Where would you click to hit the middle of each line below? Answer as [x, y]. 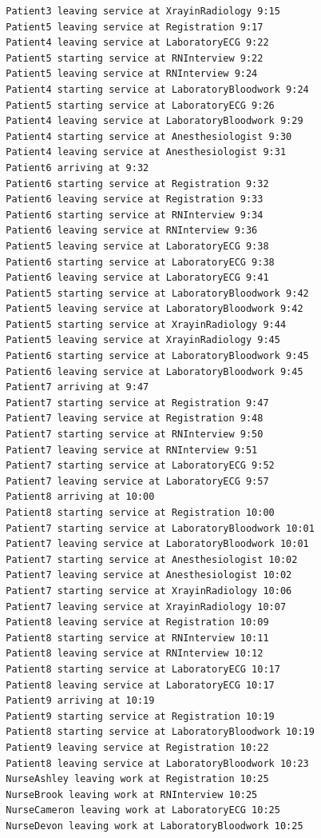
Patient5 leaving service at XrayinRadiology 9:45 [143, 340]
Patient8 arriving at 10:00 [80, 497]
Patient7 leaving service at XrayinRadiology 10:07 [146, 607]
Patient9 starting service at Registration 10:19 [140, 716]
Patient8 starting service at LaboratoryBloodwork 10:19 [160, 732]
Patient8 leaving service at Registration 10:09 [137, 623]
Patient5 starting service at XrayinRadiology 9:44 [146, 324]
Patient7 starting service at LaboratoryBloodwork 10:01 [160, 528]
